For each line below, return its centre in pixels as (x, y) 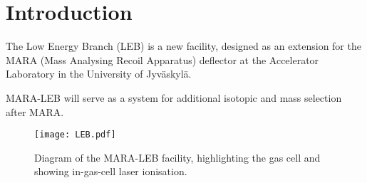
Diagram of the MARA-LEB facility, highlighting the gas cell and (177, 157)
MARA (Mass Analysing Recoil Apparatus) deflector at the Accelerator (162, 59)
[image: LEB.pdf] (75, 135)
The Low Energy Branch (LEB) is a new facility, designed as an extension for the (183, 46)
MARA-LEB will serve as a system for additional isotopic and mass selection (174, 97)
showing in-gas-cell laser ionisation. (111, 171)
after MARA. (35, 111)
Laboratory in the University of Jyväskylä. (99, 74)
